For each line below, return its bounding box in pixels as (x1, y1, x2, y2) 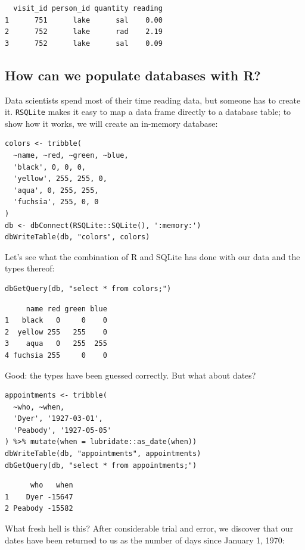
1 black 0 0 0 (5, 316, 107, 325)
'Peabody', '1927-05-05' (13, 426, 111, 435)
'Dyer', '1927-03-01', (13, 414, 103, 423)
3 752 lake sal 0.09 (5, 39, 163, 48)
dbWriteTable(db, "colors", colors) (5, 233, 150, 242)
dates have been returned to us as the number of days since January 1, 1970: (5, 533, 285, 546)
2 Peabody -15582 (5, 504, 73, 513)
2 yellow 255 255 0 (5, 327, 107, 336)
